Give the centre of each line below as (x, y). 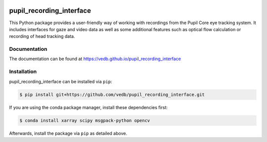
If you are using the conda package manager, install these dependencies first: (89, 107)
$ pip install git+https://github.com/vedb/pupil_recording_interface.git (112, 94)
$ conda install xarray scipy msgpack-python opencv (85, 120)
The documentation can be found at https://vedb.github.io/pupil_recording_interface (95, 59)
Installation (23, 71)
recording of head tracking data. (42, 36)
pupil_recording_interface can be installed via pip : (61, 81)
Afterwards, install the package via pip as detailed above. (68, 133)
